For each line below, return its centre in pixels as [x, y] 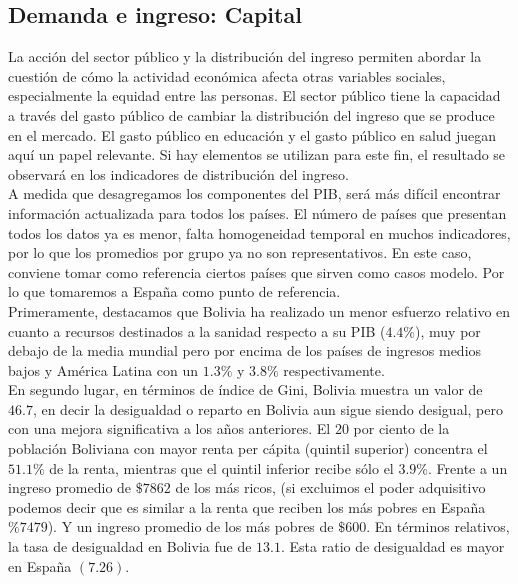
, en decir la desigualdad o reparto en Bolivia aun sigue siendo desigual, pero [267, 408]
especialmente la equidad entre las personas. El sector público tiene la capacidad [254, 95]
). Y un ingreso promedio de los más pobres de [190, 526]
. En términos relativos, [438, 526]
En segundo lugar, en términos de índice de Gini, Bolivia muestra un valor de [245, 389]
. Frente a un [468, 467]
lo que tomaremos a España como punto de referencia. [174, 291]
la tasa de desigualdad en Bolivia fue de [130, 546]
